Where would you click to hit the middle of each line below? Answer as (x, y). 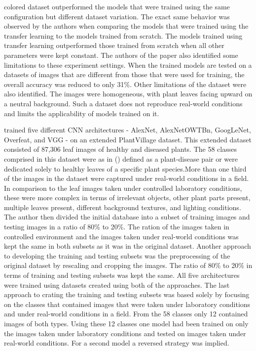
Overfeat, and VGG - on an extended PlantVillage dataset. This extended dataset (128, 139)
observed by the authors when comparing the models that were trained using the (126, 26)
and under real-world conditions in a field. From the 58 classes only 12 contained (126, 314)
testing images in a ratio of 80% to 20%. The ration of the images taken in (117, 227)
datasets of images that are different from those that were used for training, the (124, 74)
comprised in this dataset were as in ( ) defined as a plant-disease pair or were (121, 158)
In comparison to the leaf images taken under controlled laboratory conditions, (123, 188)
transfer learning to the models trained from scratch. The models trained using (123, 35)
